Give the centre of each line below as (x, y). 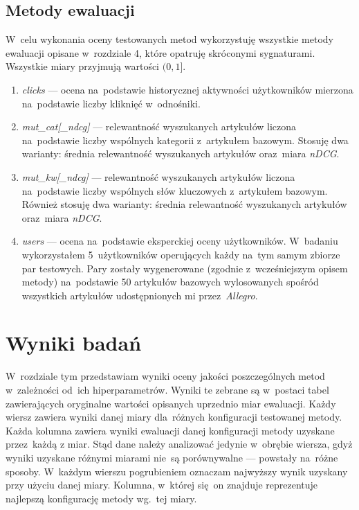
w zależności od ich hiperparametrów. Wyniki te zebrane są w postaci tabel (167, 390)
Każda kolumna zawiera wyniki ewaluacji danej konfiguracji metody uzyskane (170, 430)
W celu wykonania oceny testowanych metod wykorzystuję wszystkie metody (169, 39)
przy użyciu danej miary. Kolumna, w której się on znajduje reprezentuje (162, 485)
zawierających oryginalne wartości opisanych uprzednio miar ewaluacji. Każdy (171, 403)
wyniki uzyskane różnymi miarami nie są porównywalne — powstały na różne (172, 457)
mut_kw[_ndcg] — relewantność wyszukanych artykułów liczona (158, 176)
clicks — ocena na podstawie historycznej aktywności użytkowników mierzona (187, 89)
